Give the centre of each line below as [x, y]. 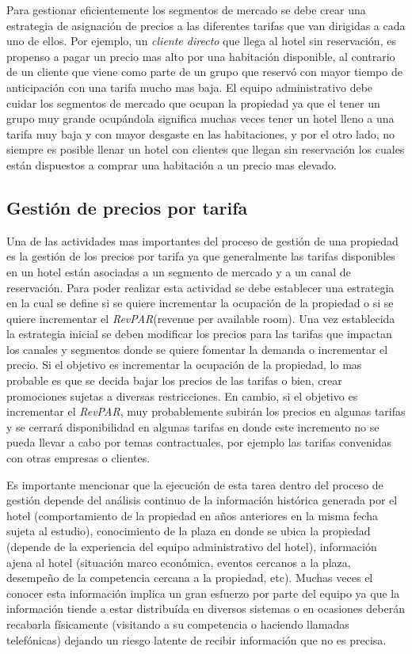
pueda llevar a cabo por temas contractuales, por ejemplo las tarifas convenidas [199, 442]
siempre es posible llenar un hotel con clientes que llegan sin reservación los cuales [206, 149]
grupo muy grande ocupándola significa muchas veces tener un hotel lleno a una [200, 118]
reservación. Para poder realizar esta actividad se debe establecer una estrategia [200, 287]
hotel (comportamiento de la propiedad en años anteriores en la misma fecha [192, 515]
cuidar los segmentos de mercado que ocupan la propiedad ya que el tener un [193, 103]
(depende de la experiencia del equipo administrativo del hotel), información [192, 547]
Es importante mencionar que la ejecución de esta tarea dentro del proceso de [195, 484]
